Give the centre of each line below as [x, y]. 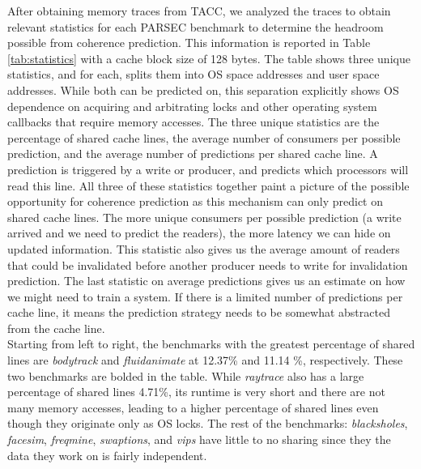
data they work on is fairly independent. [107, 455]
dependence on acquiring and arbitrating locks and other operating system [192, 106]
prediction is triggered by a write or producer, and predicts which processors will [208, 169]
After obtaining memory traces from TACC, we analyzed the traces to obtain [199, 11]
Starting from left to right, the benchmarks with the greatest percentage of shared [211, 344]
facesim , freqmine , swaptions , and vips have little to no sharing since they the [199, 439]
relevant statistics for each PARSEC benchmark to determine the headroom [196, 26]
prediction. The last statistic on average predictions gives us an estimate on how [206, 281]
